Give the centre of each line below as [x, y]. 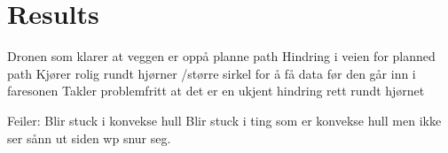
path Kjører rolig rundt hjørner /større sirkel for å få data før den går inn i [212, 73]
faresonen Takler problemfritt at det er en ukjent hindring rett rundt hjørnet [216, 91]
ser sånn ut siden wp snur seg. [89, 138]
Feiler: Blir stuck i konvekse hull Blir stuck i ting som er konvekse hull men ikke [224, 120]
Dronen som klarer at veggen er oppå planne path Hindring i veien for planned [221, 56]
